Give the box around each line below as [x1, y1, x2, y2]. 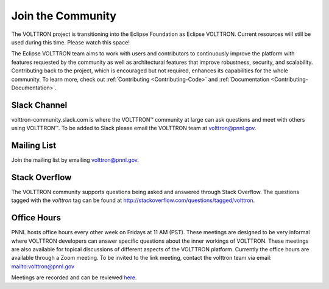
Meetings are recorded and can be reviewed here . [11, 274, 137, 281]
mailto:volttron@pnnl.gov [11, 262, 75, 270]
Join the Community [11, 9, 117, 23]
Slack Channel [11, 100, 68, 110]
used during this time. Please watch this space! [11, 38, 130, 46]
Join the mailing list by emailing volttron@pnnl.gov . [11, 156, 140, 164]
